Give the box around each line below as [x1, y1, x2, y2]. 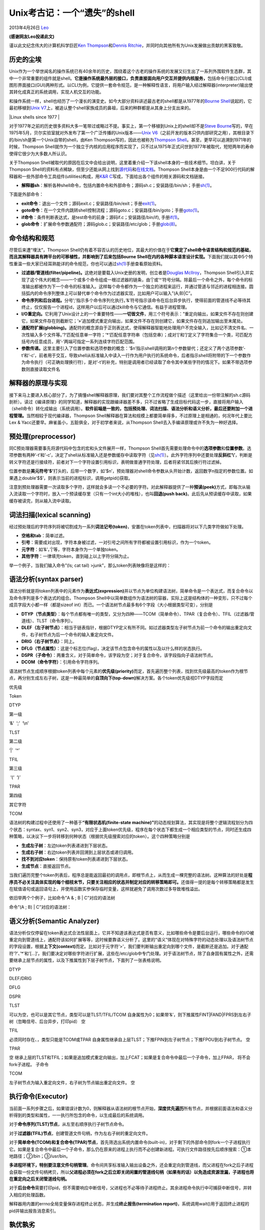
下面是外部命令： [9, 191, 44, 197]
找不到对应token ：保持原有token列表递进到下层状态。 [21, 856, 131, 862]
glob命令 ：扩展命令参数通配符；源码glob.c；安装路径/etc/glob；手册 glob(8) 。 [21, 221, 180, 227]
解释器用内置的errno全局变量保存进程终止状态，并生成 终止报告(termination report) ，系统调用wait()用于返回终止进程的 [9, 1201, 250, 1207]
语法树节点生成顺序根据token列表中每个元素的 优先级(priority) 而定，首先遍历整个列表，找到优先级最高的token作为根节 [9, 668, 248, 674]
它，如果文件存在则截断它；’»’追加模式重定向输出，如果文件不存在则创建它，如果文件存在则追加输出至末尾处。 [21, 318, 245, 324]
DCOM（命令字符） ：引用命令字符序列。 [21, 659, 102, 665]
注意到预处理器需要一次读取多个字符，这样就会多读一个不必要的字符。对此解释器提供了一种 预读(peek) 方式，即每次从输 [9, 484, 251, 490]
